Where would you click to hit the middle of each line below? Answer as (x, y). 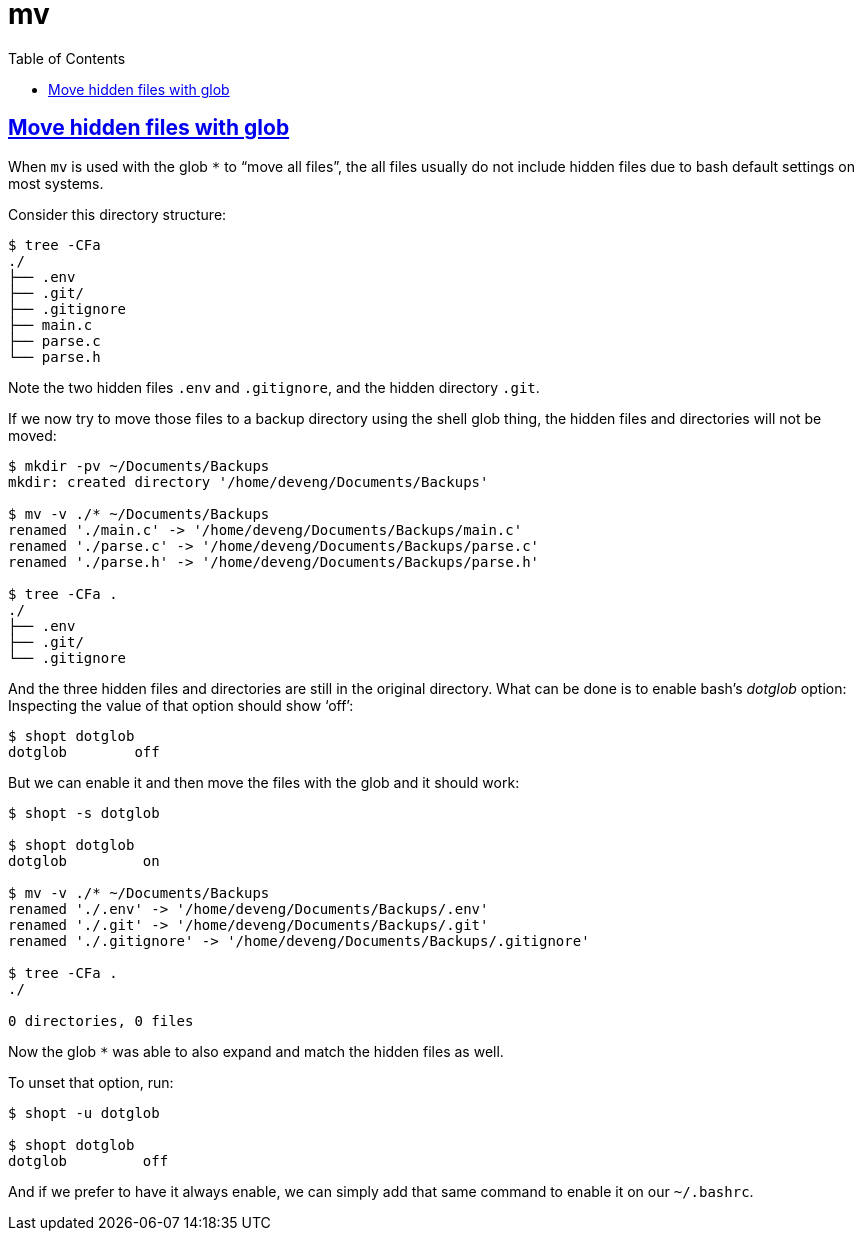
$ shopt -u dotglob (84, 1112)
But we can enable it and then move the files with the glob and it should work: (264, 782)
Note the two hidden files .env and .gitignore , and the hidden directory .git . (274, 387)
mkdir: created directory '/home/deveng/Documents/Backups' (248, 481)
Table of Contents (67, 58)
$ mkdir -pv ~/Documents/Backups (139, 465)
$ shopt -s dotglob (84, 812)
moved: (32, 435)
